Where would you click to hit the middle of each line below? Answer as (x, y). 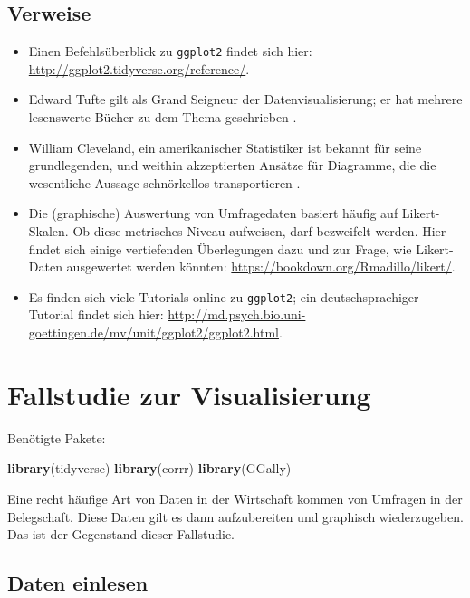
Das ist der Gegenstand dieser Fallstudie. (121, 534)
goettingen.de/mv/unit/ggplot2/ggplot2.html (153, 332)
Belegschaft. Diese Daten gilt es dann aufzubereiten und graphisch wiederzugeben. (235, 516)
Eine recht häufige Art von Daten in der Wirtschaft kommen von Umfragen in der (235, 498)
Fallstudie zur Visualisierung (189, 394)
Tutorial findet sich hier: (96, 314)
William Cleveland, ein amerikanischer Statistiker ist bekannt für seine (225, 147)
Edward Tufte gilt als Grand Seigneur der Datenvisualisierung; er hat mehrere (245, 99)
